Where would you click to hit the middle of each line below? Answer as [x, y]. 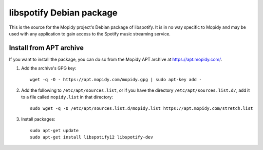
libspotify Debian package [63, 13]
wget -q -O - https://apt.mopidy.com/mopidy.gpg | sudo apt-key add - [116, 79]
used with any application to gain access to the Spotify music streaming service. [90, 33]
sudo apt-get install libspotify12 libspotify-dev [92, 137]
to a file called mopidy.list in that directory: [67, 97]
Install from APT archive [46, 48]
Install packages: [38, 119]
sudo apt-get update [54, 130]
